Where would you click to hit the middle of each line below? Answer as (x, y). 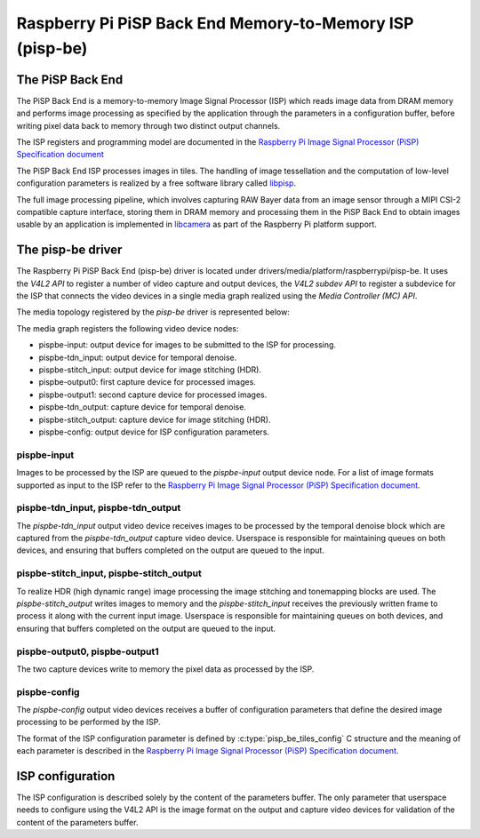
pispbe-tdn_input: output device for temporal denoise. (138, 357)
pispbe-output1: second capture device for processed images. (153, 395)
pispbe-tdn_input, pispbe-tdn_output (99, 508)
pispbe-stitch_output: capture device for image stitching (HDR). (155, 419)
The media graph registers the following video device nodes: (128, 328)
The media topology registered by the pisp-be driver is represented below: (153, 312)
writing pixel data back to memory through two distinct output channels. (148, 125)
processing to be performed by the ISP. (88, 722)
